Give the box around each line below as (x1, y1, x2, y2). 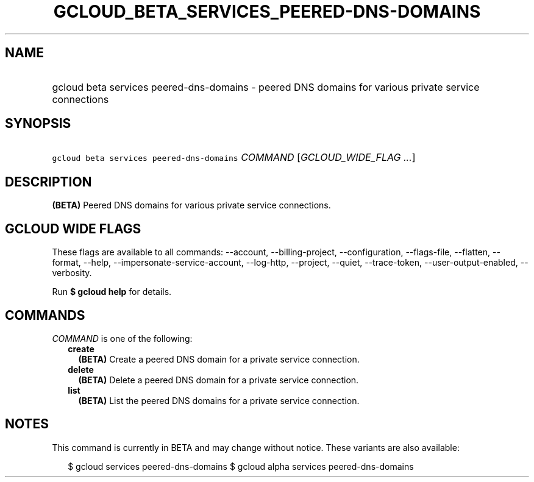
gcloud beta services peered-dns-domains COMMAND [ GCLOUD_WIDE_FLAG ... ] (52, 151, 416, 164)
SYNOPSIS (5, 116, 71, 132)
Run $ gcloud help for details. (52, 286, 172, 297)
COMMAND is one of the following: (52, 333, 193, 344)
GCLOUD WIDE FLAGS (5, 221, 141, 236)
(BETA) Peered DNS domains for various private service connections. (52, 200, 331, 211)
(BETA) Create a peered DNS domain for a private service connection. (78, 353, 360, 364)
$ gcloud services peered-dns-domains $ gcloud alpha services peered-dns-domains (68, 461, 414, 472)
